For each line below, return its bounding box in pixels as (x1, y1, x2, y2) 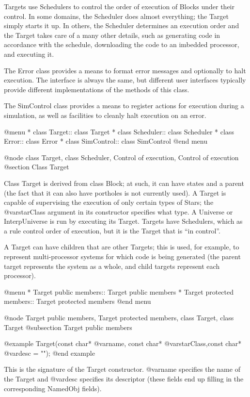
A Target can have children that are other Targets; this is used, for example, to (4, 242, 239, 252)
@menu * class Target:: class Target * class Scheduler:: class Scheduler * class (4, 126, 234, 136)
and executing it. (4, 49, 54, 59)
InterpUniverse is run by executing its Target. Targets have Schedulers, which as (4, 216, 243, 226)
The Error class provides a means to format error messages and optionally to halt (4, 65, 246, 75)
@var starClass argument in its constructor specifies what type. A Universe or (4, 206, 233, 216)
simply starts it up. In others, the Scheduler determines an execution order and (4, 20, 239, 31)
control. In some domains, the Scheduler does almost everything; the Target (4, 11, 229, 21)
